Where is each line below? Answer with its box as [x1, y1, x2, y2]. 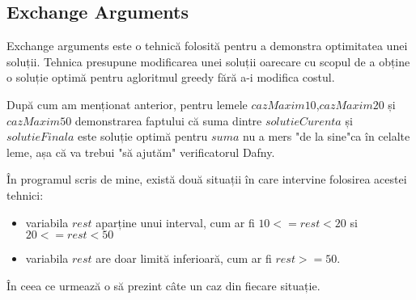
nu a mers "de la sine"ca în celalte [242, 128, 410, 145]
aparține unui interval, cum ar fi [96, 213, 255, 230]
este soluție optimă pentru [77, 128, 208, 145]
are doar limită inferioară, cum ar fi [96, 250, 272, 267]
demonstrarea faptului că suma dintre [74, 112, 262, 129]
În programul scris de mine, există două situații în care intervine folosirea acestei [6, 171, 407, 188]
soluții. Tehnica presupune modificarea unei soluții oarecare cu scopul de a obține [6, 53, 410, 70]
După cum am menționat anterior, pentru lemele [6, 95, 248, 112]
